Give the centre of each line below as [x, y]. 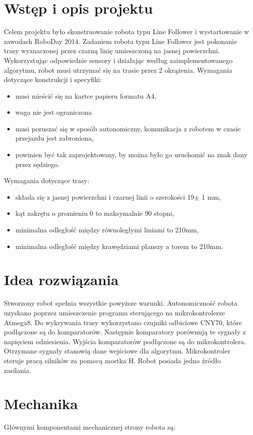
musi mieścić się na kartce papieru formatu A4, [86, 95]
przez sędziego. [38, 164]
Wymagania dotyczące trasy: [47, 180]
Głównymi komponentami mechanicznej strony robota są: [90, 427]
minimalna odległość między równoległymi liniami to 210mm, [107, 230]
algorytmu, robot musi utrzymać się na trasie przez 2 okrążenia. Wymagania [118, 70]
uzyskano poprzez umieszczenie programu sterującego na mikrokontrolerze [115, 312]
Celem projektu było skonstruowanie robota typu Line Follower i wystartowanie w [126, 31]
